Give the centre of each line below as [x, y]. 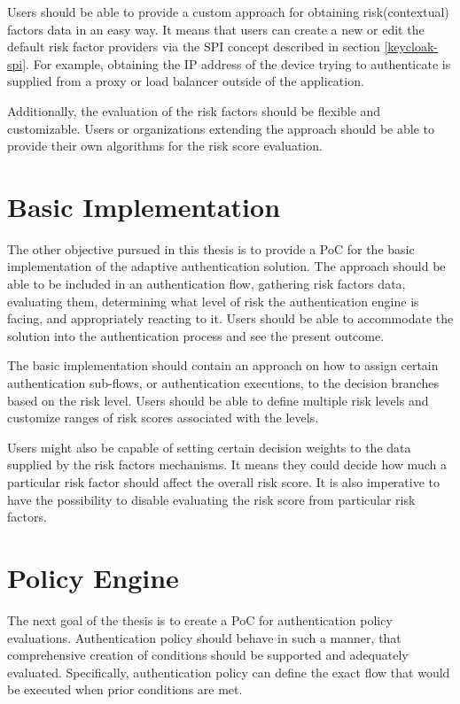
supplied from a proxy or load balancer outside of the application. [186, 81]
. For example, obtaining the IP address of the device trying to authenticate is [238, 63]
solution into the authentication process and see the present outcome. [196, 335]
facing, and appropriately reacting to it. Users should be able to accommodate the [230, 318]
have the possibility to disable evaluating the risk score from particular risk [211, 499]
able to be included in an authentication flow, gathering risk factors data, [207, 284]
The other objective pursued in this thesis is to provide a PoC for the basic [211, 248]
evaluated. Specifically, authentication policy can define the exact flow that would [229, 672]
